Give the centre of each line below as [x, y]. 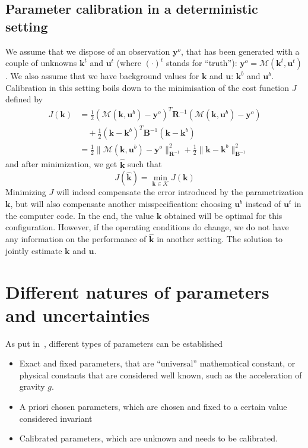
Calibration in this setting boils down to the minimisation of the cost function [147, 87]
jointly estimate [34, 250]
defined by [24, 99]
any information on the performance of [76, 239]
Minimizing [26, 192]
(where [129, 63]
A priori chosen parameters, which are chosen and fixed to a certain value [153, 407]
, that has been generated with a [240, 51]
